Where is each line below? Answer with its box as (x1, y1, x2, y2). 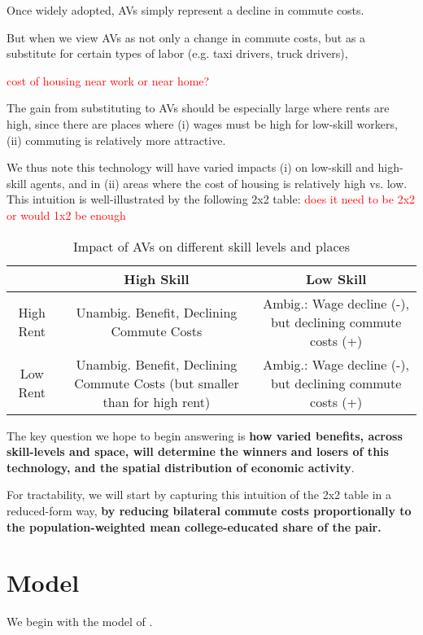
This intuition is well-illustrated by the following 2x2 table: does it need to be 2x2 (7, 190, 416, 208)
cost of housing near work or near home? (7, 72, 210, 89)
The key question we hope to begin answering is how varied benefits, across (7, 427, 403, 444)
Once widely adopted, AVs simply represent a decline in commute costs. (7, 2, 364, 18)
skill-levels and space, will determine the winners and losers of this (7, 443, 389, 460)
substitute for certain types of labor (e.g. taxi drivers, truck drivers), (7, 45, 348, 62)
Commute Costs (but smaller (74, 373, 239, 392)
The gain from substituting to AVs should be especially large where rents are (7, 99, 390, 116)
